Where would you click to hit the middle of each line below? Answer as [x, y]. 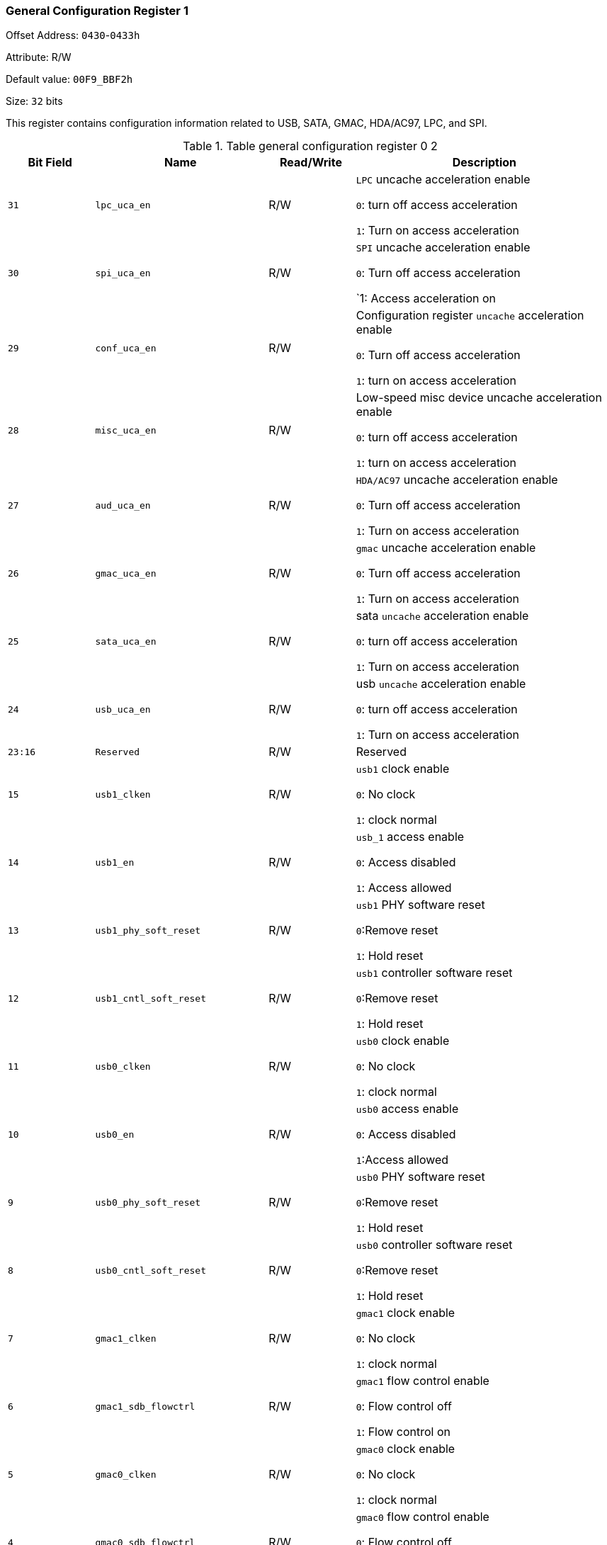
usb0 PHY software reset [420, 1177]
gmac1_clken [126, 1338]
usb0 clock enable [403, 1041]
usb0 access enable [407, 1109]
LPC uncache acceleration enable [443, 180]
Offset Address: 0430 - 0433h [73, 35]
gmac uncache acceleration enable [446, 548]
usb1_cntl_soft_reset [151, 998]
